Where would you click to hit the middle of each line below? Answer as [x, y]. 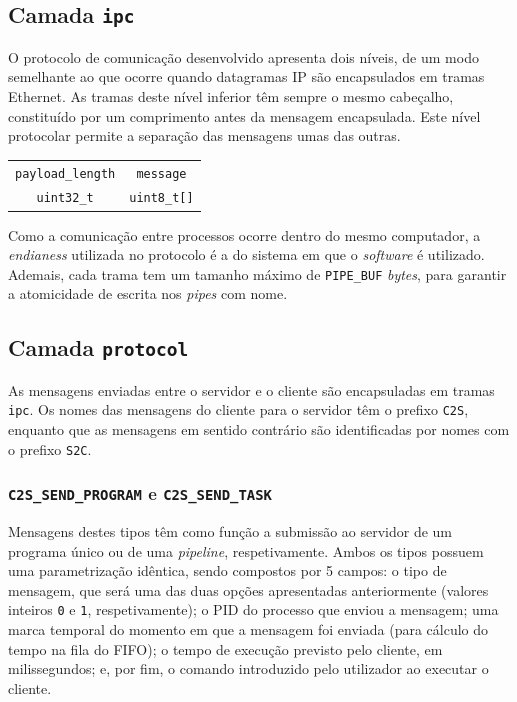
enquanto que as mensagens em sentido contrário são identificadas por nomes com [259, 429]
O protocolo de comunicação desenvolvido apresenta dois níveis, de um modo [243, 56]
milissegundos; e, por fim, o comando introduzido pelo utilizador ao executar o [248, 668]
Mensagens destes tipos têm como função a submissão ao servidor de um [230, 531]
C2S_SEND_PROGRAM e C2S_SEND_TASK [140, 493]
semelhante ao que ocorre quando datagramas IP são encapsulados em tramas [246, 76]
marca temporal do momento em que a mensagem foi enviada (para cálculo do [248, 629]
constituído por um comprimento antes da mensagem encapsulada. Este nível [244, 115]
